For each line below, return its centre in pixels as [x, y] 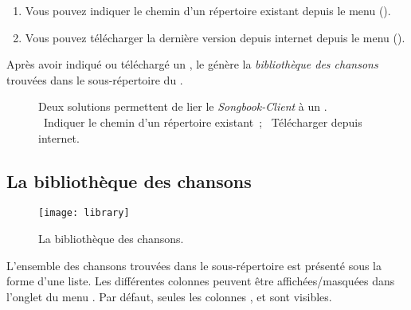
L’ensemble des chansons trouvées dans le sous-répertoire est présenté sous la [194, 265]
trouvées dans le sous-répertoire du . [95, 79]
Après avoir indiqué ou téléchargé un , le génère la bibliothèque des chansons [192, 64]
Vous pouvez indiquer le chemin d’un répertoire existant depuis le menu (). [208, 10]
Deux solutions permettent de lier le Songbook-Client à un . [183, 106]
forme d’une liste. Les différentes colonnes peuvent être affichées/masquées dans [201, 281]
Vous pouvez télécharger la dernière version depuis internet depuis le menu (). [215, 37]
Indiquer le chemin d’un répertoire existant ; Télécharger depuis [203, 122]
